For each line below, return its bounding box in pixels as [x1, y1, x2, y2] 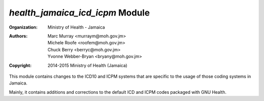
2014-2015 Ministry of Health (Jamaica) [47, 62, 128, 68]
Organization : [9, 24, 38, 30]
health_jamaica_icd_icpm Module [9, 7, 150, 18]
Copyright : [9, 62, 32, 68]
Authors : [9, 33, 28, 39]
